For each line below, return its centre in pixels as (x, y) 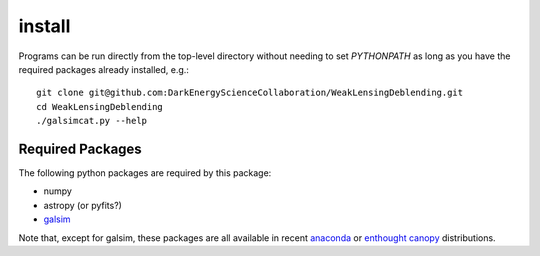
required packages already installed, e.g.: (104, 69)
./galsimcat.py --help (92, 121)
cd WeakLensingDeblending (100, 106)
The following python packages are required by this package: (145, 173)
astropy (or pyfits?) (82, 205)
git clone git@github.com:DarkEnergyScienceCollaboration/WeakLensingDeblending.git (250, 93)
